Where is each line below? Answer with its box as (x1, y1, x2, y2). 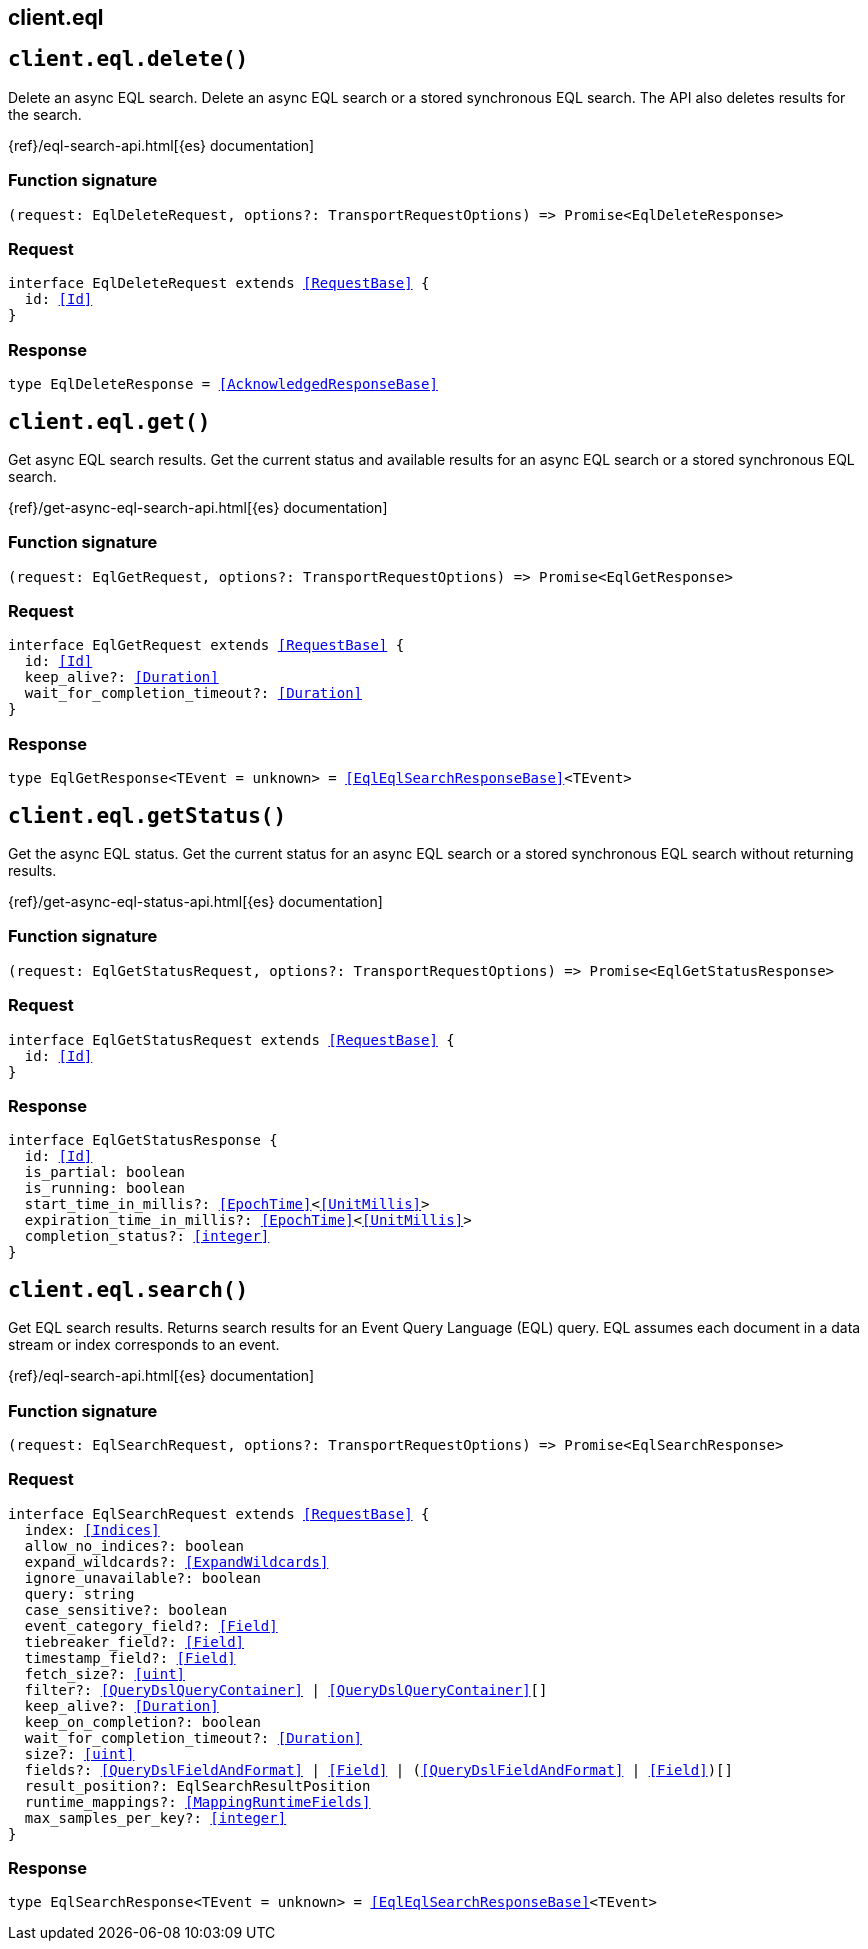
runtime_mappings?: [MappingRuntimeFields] (24, 1793, 371, 1810)
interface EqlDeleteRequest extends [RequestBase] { (8, 275, 430, 292)
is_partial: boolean (24, 1164, 186, 1181)
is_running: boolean (24, 1180, 186, 1197)
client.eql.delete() (8, 47, 249, 72)
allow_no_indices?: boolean (24, 1537, 245, 1554)
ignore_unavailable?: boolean (24, 1569, 261, 1586)
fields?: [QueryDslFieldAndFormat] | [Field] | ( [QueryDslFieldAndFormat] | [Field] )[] (24, 1761, 733, 1778)
